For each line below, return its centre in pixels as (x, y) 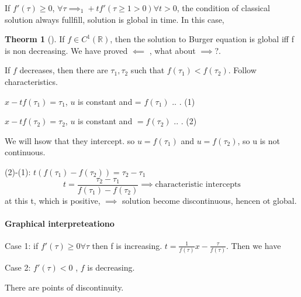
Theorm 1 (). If (35, 39)
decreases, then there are (64, 70)
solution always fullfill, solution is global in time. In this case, (115, 19)
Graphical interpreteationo (60, 223)
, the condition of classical (223, 8)
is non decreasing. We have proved (66, 50)
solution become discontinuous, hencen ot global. (210, 200)
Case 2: (18, 267)
